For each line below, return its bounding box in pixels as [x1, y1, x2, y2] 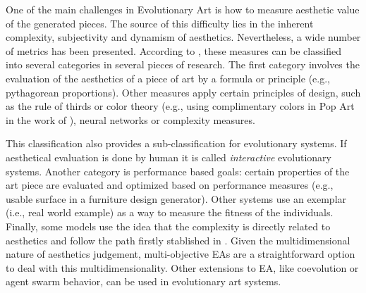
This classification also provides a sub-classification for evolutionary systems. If [6, 136, 347, 151]
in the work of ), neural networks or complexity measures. [6, 112, 255, 127]
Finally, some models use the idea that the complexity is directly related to [6, 218, 331, 233]
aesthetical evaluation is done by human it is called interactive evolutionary [6, 149, 331, 164]
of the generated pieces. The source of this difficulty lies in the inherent [6, 15, 314, 30]
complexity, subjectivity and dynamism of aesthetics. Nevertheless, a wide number [6, 30, 361, 44]
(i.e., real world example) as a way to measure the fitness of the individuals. [6, 205, 334, 220]
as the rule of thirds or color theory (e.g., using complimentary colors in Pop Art [6, 99, 355, 113]
